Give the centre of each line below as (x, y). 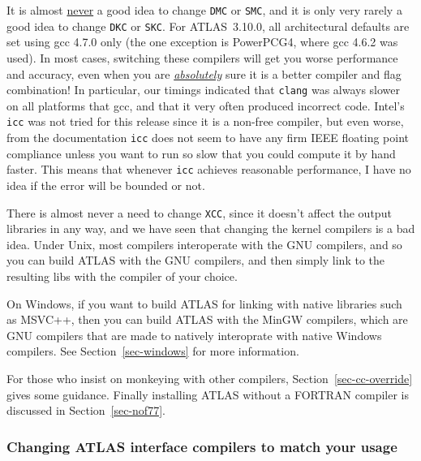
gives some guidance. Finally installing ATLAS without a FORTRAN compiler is (208, 394)
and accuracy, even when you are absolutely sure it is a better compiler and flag (204, 73)
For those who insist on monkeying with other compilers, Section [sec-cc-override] (210, 378)
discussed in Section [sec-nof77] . (86, 410)
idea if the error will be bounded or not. (106, 185)
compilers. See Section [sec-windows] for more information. (153, 351)
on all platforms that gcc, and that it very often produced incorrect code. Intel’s (206, 105)
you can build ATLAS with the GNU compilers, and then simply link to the (196, 260)
